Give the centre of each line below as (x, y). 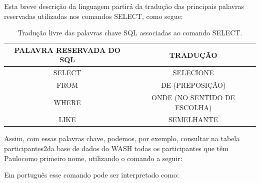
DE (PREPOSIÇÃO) (193, 85)
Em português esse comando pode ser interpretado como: (91, 175)
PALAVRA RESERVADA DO (67, 50)
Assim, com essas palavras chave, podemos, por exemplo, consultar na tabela (122, 138)
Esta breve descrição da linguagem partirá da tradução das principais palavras (124, 6)
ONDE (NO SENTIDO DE (193, 97)
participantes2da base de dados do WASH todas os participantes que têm (116, 148)
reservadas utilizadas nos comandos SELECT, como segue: (93, 16)
